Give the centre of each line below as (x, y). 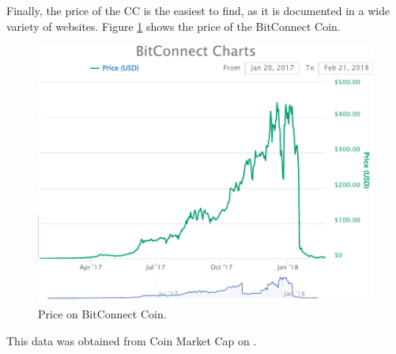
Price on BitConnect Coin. (102, 314)
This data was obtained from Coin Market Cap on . (132, 340)
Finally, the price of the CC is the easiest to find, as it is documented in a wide (198, 10)
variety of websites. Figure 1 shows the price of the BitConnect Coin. (173, 26)
